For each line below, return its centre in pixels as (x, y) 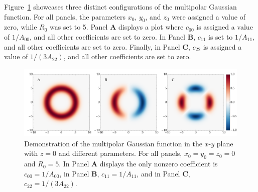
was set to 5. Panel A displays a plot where (117, 27)
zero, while (21, 27)
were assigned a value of (209, 16)
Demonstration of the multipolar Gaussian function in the (113, 143)
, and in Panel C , (163, 173)
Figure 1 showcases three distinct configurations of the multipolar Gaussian (120, 7)
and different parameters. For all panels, (120, 153)
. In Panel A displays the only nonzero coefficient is (138, 164)
